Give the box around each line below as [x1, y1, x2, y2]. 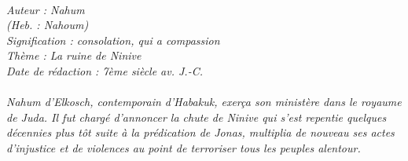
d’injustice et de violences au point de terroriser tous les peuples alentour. [6, 139, 361, 156]
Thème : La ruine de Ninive [6, 47, 142, 64]
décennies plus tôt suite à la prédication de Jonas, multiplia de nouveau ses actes [6, 124, 395, 141]
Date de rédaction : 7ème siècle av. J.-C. [6, 62, 203, 79]
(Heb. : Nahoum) [6, 16, 89, 33]
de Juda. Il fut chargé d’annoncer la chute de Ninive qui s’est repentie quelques [6, 108, 387, 125]
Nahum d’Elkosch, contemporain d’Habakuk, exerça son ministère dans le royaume [6, 93, 402, 110]
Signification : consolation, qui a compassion [6, 31, 220, 48]
